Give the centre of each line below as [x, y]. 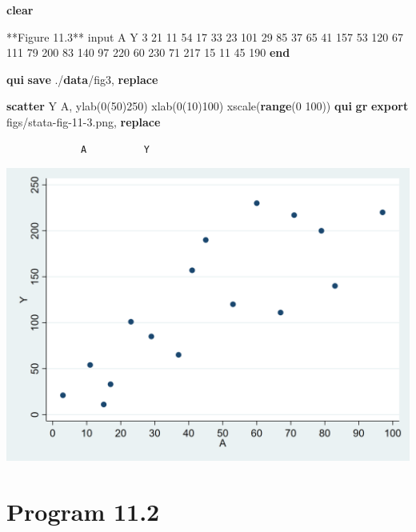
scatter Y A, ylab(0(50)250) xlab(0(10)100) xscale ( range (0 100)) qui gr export [208, 106]
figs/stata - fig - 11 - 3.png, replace [84, 121]
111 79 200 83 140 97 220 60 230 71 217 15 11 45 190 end [148, 52]
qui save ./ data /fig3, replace [82, 79]
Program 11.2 [83, 512]
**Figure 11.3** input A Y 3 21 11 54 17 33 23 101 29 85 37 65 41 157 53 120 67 [205, 36]
